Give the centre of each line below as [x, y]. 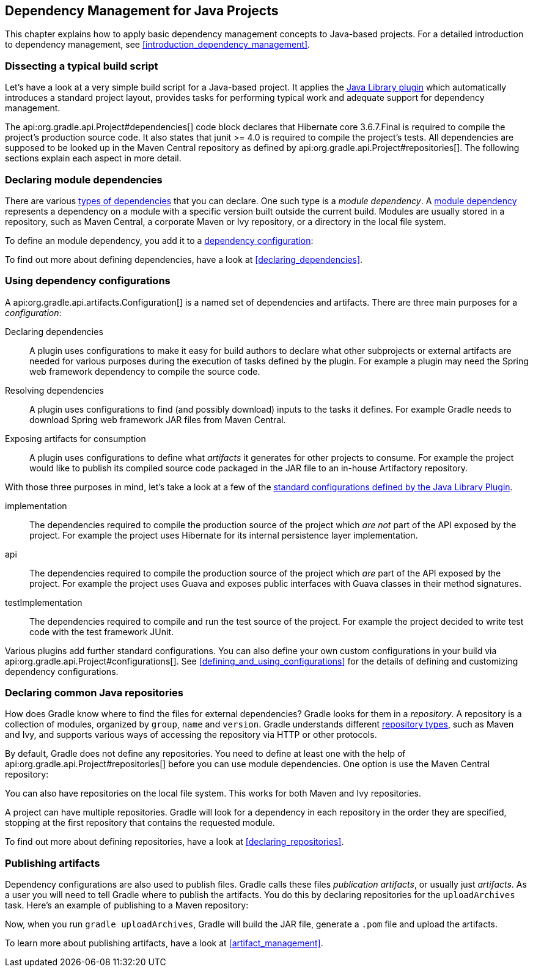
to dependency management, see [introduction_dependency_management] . [158, 45]
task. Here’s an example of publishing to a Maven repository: [127, 905]
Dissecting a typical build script [82, 66]
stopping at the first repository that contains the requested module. [140, 823]
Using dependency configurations [88, 281]
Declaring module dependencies [84, 179]
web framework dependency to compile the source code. [145, 371]
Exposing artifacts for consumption [75, 438]
